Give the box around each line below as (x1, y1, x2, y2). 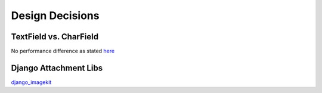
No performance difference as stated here (11, 48, 115, 55)
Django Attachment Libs (11, 63, 103, 73)
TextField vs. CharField (11, 32, 98, 42)
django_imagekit (11, 78, 52, 86)
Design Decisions (11, 9, 100, 22)
